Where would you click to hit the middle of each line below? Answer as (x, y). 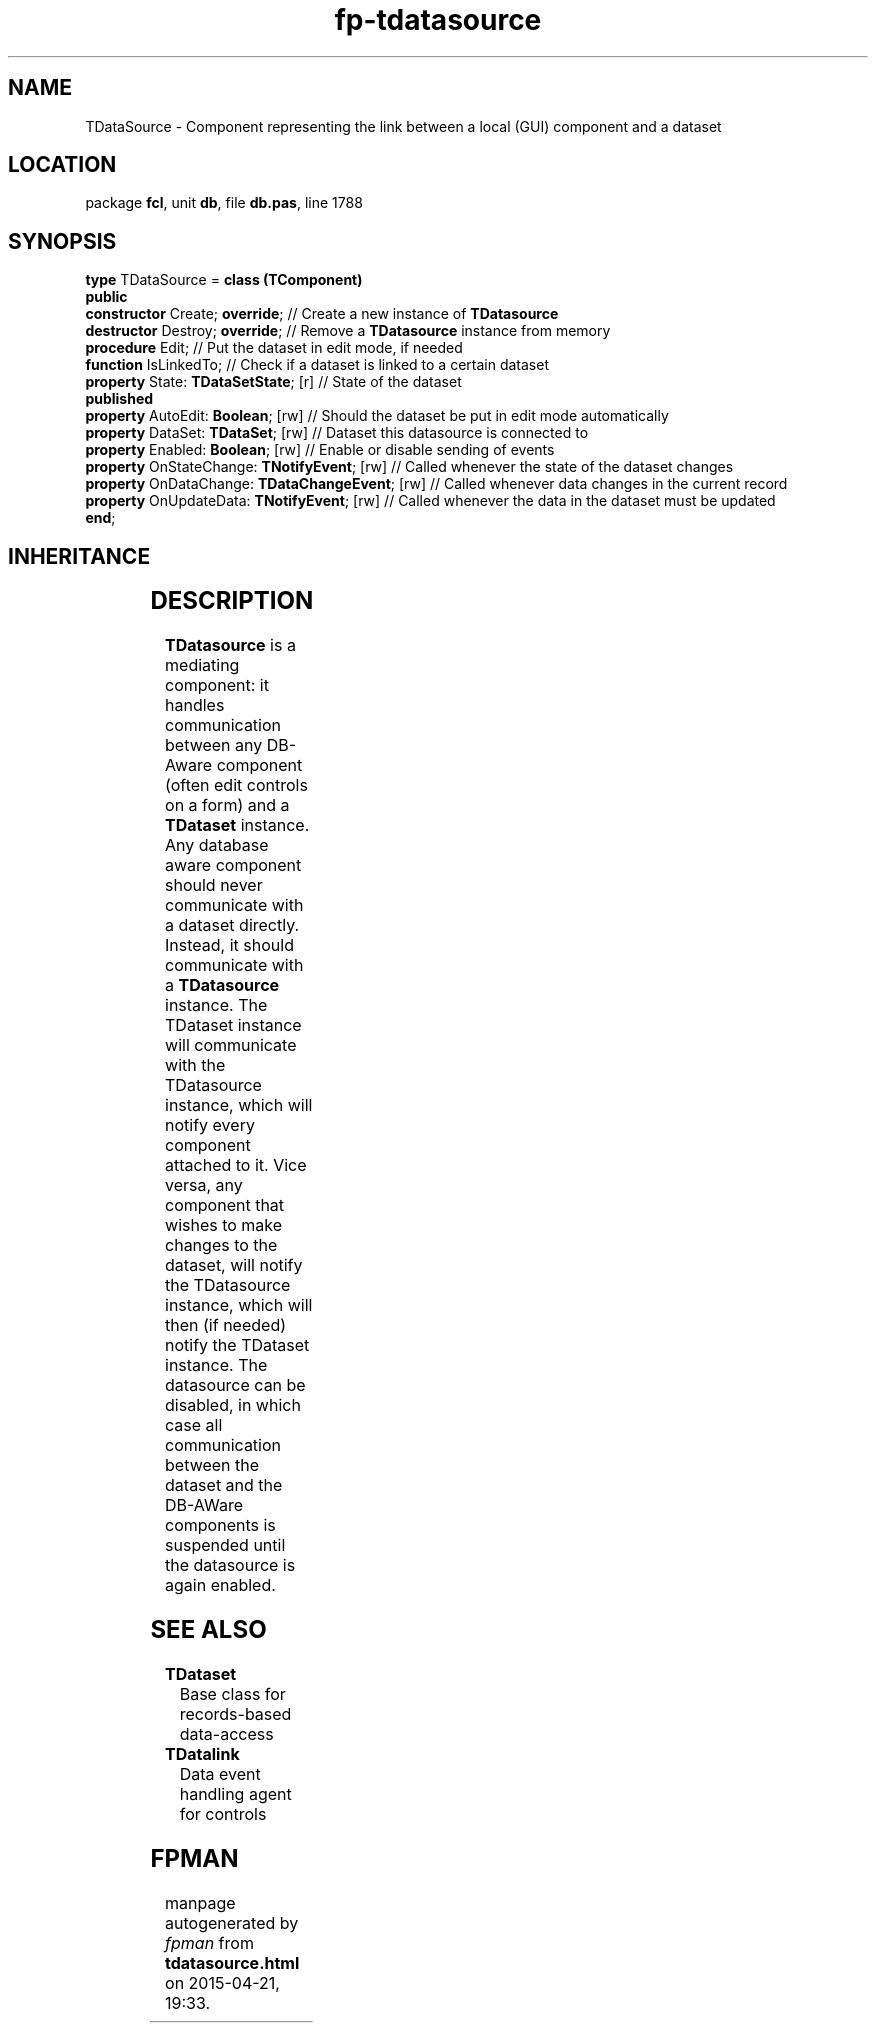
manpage (200, 1902)
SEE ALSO (208, 1629)
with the (195, 1065)
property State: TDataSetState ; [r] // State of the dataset (273, 382)
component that (225, 1205)
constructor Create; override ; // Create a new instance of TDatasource (322, 314)
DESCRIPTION (232, 601)
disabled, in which (233, 1405)
